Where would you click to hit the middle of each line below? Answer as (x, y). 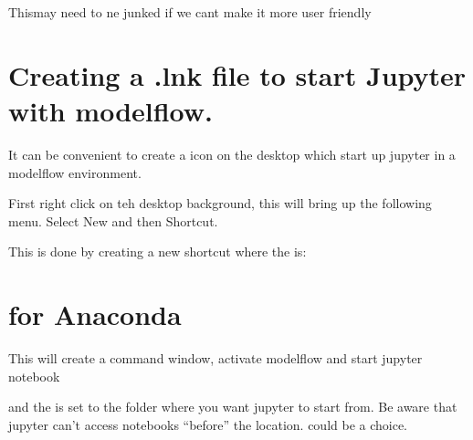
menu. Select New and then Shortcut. (113, 220)
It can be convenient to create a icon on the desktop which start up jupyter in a (232, 154)
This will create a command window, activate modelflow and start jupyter (215, 358)
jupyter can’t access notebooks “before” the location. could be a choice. (208, 424)
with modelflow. (111, 110)
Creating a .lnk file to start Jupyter (237, 74)
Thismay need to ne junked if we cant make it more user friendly (190, 12)
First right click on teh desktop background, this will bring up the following (220, 203)
